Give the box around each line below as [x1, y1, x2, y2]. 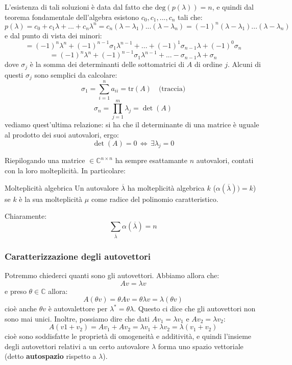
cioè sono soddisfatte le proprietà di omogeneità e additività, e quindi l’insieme [5, 331, 252, 341]
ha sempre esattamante [115, 155, 187, 166]
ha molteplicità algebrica [127, 182, 205, 193]
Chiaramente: [5, 211, 47, 221]
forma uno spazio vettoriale [158, 340, 244, 351]
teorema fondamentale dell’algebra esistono [5, 11, 139, 22]
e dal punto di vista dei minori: [5, 30, 102, 40]
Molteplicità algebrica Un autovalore [5, 182, 119, 193]
